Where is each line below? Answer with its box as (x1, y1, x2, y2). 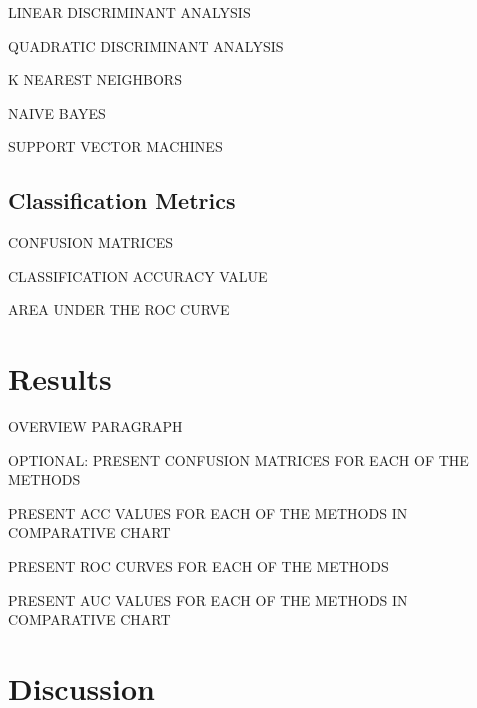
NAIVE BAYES (8, 102, 106, 123)
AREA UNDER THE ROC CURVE (8, 299, 230, 320)
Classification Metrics (8, 185, 236, 216)
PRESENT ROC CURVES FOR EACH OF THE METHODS (8, 556, 389, 577)
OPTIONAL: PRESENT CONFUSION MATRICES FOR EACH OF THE (8, 449, 469, 470)
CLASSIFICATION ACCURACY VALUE (8, 265, 268, 286)
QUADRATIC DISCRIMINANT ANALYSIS (8, 35, 284, 56)
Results (8, 358, 112, 399)
